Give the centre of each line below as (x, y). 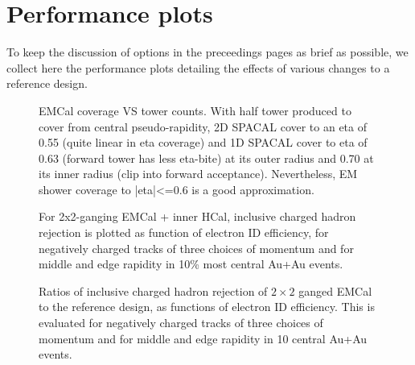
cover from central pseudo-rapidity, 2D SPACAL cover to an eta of (203, 126)
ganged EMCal (335, 290)
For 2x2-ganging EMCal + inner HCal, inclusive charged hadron (197, 216)
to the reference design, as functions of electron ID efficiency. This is (207, 307)
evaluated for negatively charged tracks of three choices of (181, 323)
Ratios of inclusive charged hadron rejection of (153, 290)
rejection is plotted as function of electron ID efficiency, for (184, 232)
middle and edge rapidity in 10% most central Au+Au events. (191, 264)
